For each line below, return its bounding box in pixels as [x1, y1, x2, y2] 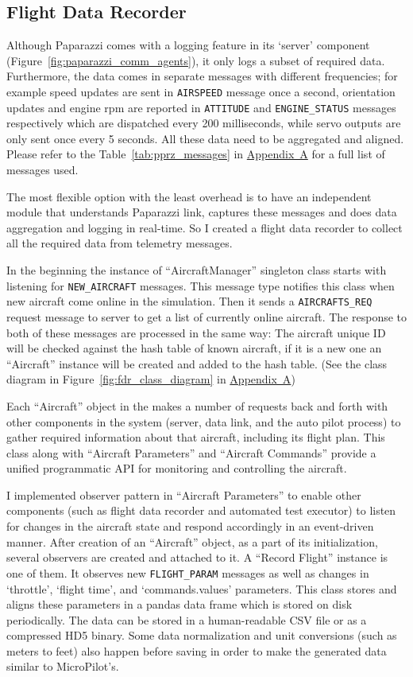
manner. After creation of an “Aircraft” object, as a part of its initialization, [6, 533, 378, 550]
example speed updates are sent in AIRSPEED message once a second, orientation [6, 83, 396, 99]
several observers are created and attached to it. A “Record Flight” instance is [6, 549, 388, 566]
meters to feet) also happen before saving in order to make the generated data [6, 642, 387, 659]
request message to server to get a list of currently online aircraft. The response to [6, 308, 407, 325]
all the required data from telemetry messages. [6, 235, 233, 251]
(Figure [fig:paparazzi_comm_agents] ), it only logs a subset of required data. [6, 52, 385, 68]
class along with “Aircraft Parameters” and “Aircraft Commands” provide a [6, 444, 376, 461]
